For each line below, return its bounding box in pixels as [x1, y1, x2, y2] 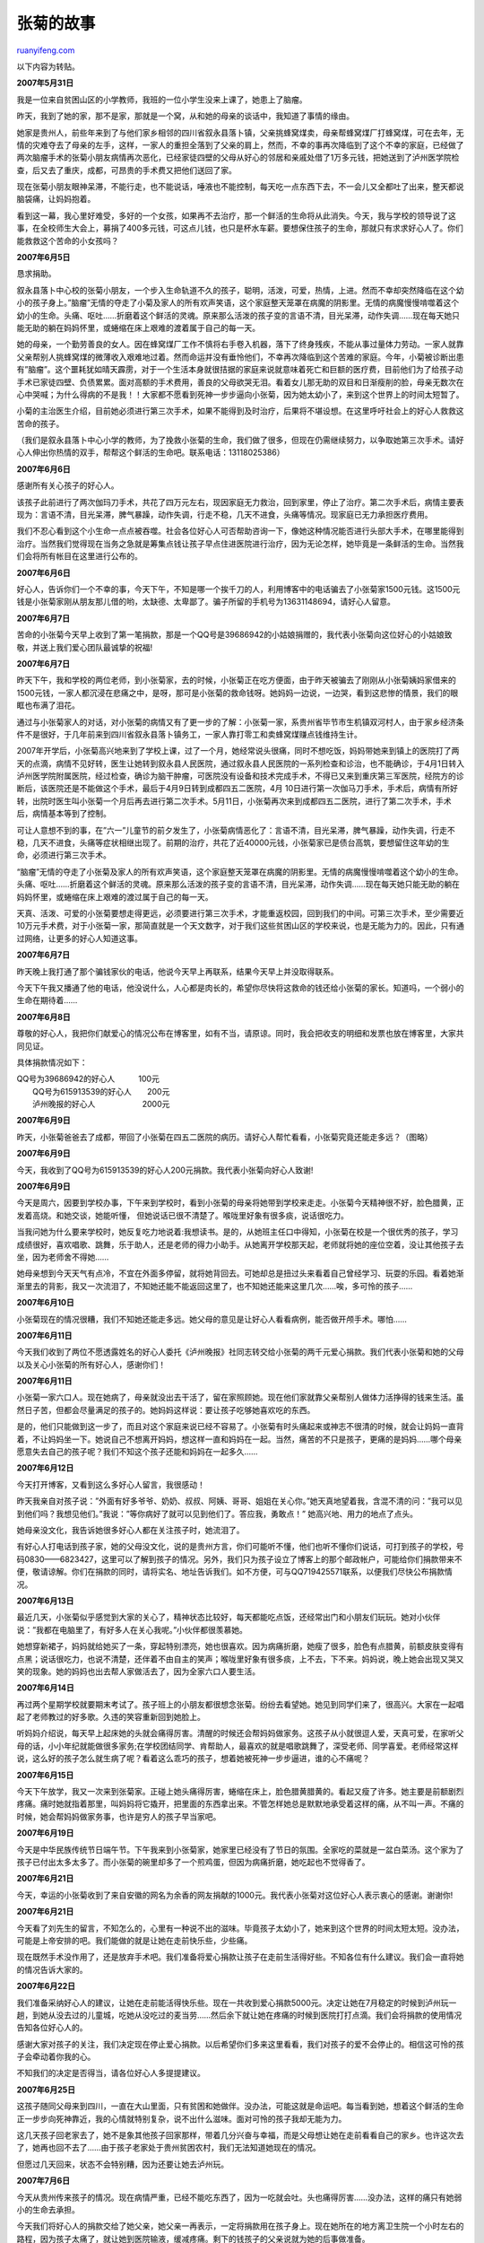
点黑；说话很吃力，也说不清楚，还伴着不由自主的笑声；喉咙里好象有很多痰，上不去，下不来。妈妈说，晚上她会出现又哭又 [16, 1654, 464, 1664]
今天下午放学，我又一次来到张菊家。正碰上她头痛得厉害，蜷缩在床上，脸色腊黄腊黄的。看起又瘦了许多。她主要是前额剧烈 [16, 1786, 464, 1797]
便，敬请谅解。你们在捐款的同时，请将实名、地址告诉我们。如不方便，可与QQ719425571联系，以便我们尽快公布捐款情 [16, 1567, 453, 1577]
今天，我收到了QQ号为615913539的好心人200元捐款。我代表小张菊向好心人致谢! [16, 1165, 314, 1175]
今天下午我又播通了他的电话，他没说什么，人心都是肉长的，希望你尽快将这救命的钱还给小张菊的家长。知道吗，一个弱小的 [16, 982, 464, 993]
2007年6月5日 [16, 252, 71, 263]
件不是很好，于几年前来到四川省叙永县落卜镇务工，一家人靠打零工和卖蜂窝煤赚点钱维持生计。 [16, 729, 362, 739]
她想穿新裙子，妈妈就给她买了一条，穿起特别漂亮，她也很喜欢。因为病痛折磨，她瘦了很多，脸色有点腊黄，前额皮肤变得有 [16, 1641, 464, 1652]
